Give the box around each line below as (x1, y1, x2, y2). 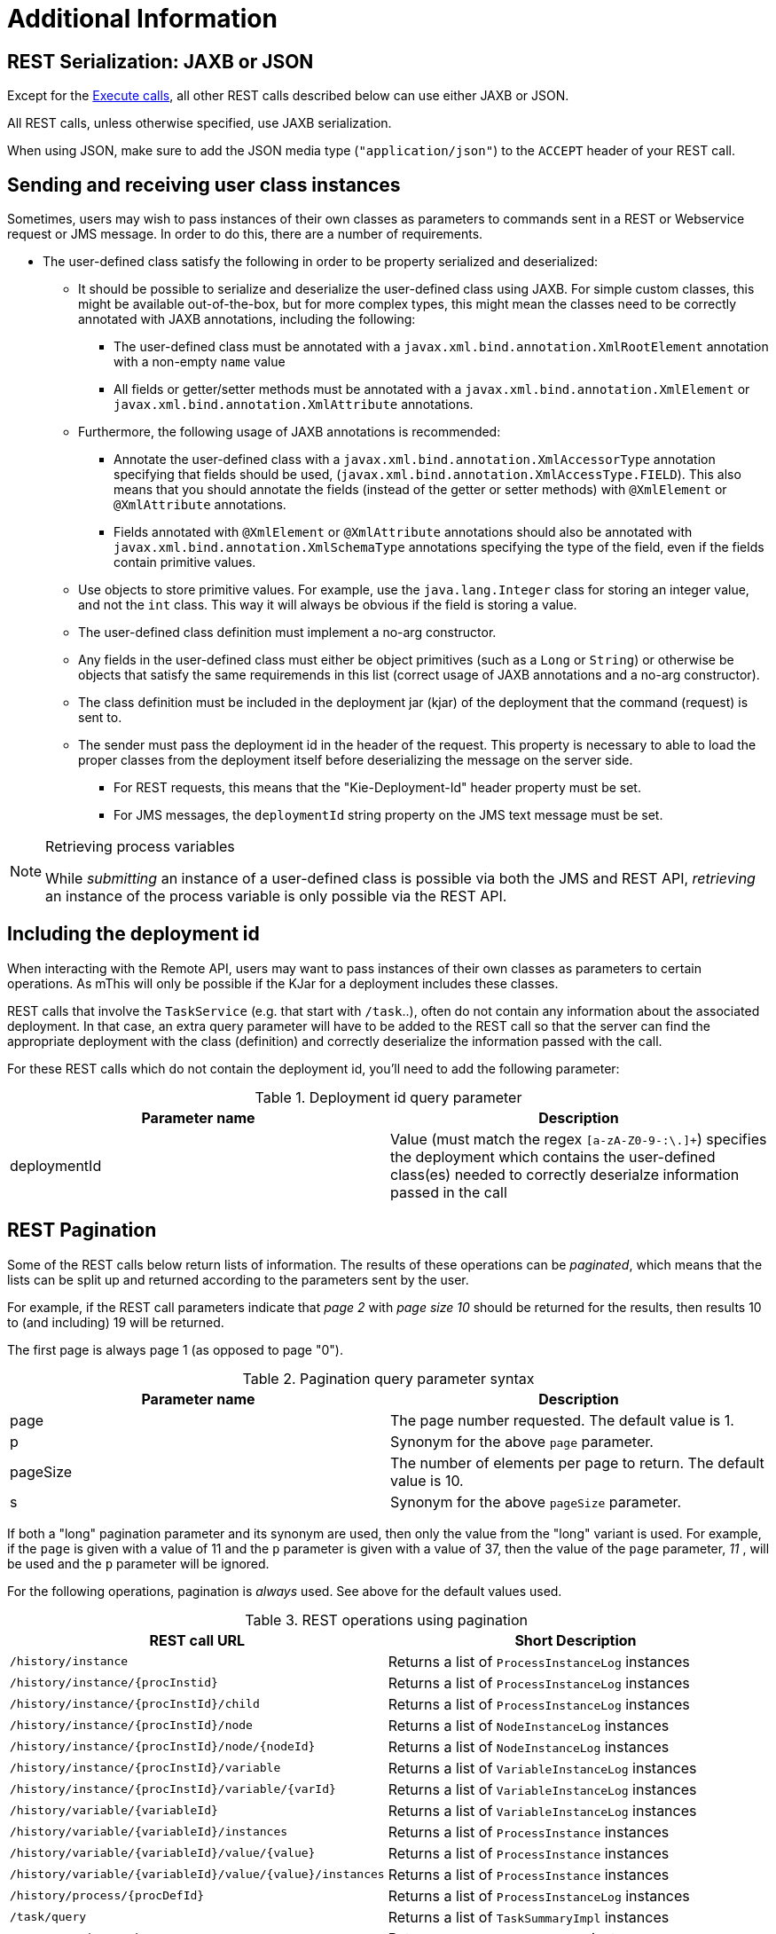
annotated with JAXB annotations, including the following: (78, 311, 416, 327)
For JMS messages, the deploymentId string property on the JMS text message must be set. (114, 807, 663, 823)
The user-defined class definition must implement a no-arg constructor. (78, 625, 497, 641)
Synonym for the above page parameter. (390, 1432, 654, 1450)
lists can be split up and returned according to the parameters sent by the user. (7, 1271, 469, 1287)
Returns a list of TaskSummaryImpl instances (388, 1907, 670, 1926)
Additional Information (7, 4, 278, 34)
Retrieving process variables (45, 837, 235, 856)
